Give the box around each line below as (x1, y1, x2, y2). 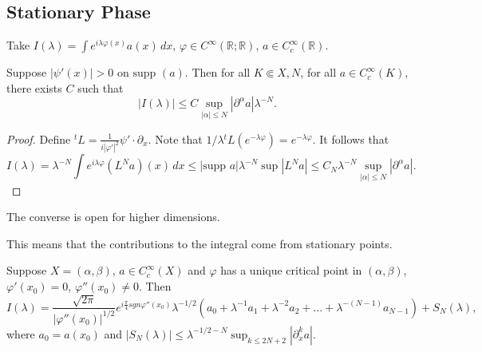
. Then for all (184, 64, 251, 81)
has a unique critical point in (220, 262, 362, 279)
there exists (6, 79, 62, 96)
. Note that (148, 130, 203, 147)
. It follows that (312, 130, 389, 147)
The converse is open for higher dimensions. (6, 208, 220, 225)
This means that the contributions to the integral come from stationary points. (6, 235, 393, 251)
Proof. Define (6, 130, 71, 147)
